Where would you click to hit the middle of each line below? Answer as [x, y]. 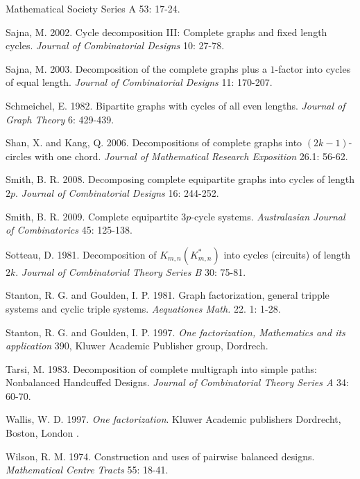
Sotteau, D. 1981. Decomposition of [81, 254]
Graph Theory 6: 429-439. [60, 119]
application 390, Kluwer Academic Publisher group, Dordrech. [137, 346]
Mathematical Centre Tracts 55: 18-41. [87, 470]
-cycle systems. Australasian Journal [268, 216]
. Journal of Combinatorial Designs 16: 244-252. [117, 192]
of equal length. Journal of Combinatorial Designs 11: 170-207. [139, 82]
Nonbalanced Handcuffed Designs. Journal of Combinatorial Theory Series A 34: [177, 382]
